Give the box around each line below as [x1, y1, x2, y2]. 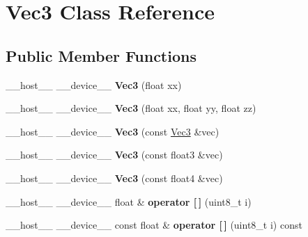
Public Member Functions [6, 44, 197, 66]
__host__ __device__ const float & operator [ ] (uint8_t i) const [6, 218, 302, 232]
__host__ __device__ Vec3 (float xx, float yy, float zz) [6, 101, 256, 115]
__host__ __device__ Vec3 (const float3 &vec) [6, 147, 223, 162]
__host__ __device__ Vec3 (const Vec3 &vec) [6, 124, 220, 138]
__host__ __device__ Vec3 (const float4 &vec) [6, 170, 223, 185]
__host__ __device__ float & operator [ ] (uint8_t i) [6, 194, 252, 209]
